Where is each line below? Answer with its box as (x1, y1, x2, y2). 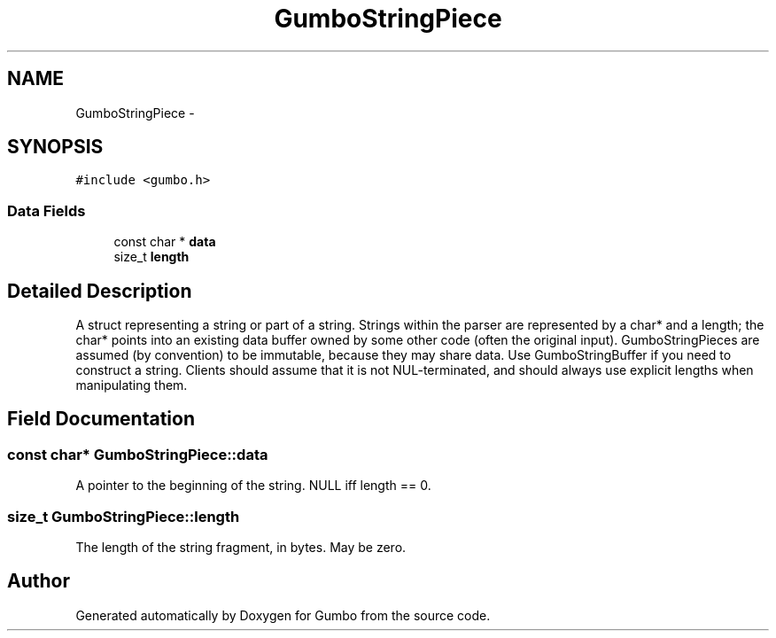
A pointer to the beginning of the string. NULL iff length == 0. (75, 478, 431, 494)
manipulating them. (75, 377, 188, 393)
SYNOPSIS (7, 136, 104, 159)
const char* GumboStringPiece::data (7, 445, 268, 463)
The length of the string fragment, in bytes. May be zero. (75, 540, 407, 555)
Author (7, 570, 70, 593)
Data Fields (7, 201, 86, 220)
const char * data (113, 234, 216, 250)
